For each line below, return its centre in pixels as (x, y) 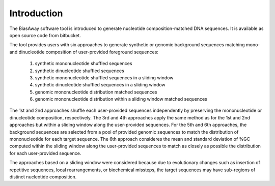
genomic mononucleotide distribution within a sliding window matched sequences (121, 99)
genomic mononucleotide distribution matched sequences (96, 92)
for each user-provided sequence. (45, 153)
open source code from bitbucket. (45, 35)
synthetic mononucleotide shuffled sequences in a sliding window (104, 77)
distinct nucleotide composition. (43, 177)
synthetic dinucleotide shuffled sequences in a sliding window (100, 85)
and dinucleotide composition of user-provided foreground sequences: (84, 52)
